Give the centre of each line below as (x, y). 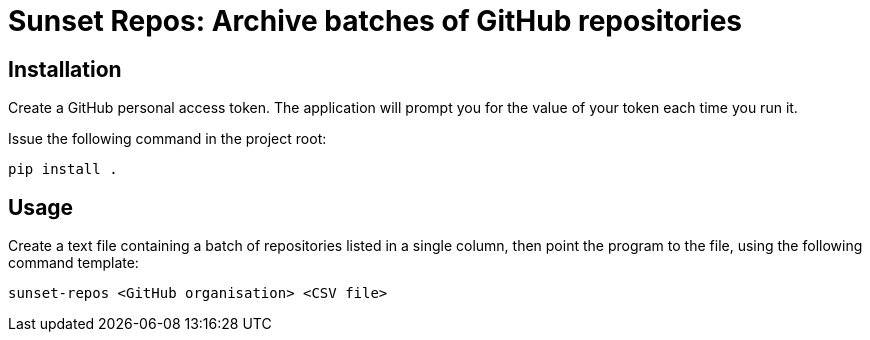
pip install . (63, 169)
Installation (65, 69)
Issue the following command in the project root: (167, 139)
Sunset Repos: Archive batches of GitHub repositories (375, 21)
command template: (73, 263)
